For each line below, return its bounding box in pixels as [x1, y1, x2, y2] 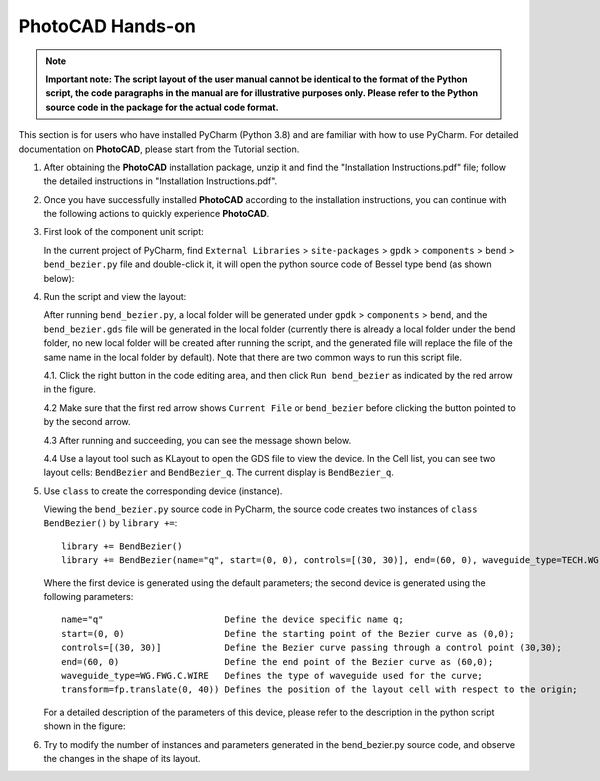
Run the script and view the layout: [43, 291, 187, 303]
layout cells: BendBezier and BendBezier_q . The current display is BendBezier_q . [43, 466, 395, 479]
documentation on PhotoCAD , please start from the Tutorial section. [18, 143, 300, 155]
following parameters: [43, 591, 134, 603]
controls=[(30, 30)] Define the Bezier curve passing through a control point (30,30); [61, 642, 562, 654]
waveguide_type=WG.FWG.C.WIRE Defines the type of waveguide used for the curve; [61, 670, 484, 681]
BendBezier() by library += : [43, 517, 178, 529]
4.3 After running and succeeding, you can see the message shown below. [43, 434, 352, 446]
